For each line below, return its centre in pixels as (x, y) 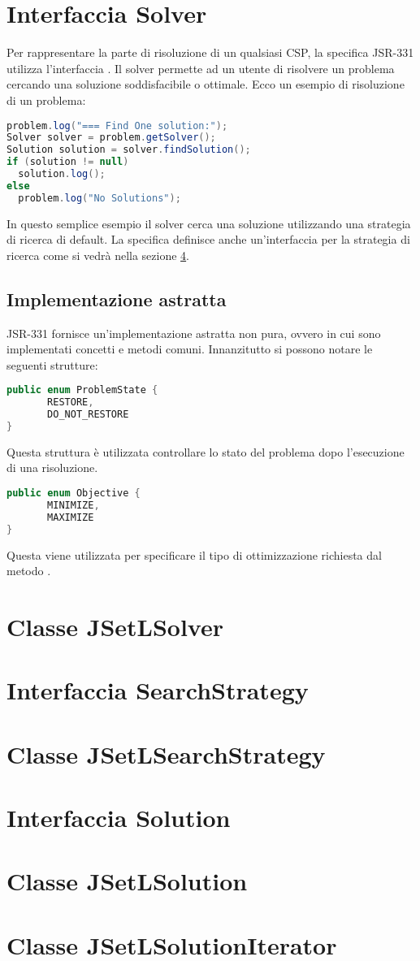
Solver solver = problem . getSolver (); (111, 138)
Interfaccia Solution (119, 818)
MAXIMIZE (71, 517)
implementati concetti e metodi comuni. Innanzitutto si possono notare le (190, 349)
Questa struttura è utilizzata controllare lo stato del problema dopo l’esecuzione (206, 451)
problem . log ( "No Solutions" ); (100, 198)
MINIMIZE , (74, 505)
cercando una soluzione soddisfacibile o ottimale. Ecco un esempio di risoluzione (206, 84)
